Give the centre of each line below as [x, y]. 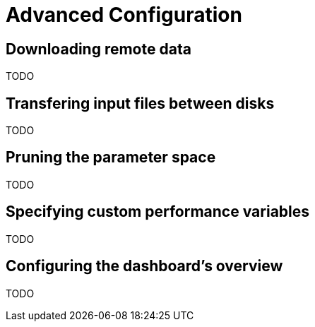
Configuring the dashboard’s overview [144, 266]
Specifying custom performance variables [158, 212]
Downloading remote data [99, 49]
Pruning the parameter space [111, 157]
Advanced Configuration [124, 15]
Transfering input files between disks [140, 103]
